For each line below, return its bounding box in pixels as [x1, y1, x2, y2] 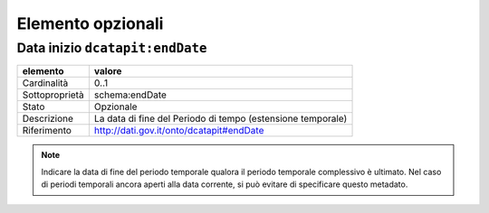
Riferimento [22, 125, 72, 137]
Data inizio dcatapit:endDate [16, 40, 207, 56]
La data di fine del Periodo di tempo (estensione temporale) [93, 113, 348, 125]
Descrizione [22, 113, 74, 125]
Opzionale [93, 100, 138, 113]
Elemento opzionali [16, 14, 164, 33]
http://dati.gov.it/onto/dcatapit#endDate [93, 125, 264, 137]
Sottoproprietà [22, 88, 85, 101]
